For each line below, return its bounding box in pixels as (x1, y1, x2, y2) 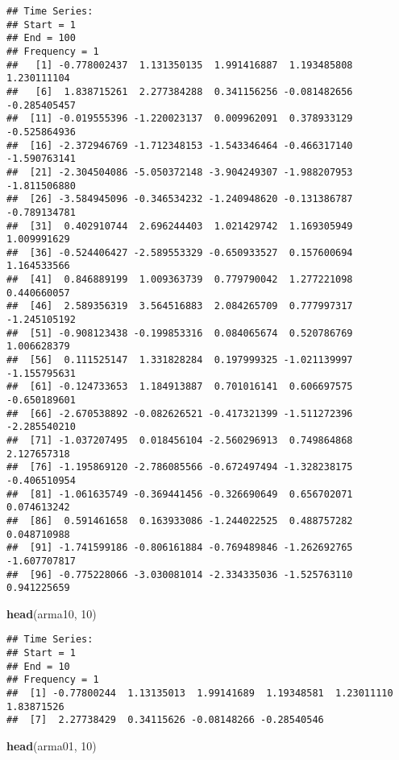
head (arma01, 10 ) (6, 737, 97, 754)
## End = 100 (6, 32, 76, 44)
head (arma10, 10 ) (6, 605, 97, 622)
